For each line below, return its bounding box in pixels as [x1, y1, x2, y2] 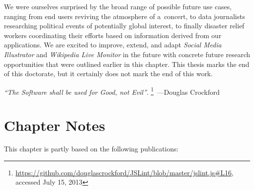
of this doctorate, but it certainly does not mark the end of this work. [4, 68, 213, 79]
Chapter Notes [4, 115, 106, 135]
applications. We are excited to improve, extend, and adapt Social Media [4, 40, 222, 50]
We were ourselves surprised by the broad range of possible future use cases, [4, 1, 232, 11]
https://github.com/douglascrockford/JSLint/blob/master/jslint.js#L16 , [15, 167, 233, 177]
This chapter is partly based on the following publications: [4, 144, 179, 154]
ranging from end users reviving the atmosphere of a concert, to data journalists [4, 11, 245, 21]
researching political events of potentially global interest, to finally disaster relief [4, 21, 245, 31]
